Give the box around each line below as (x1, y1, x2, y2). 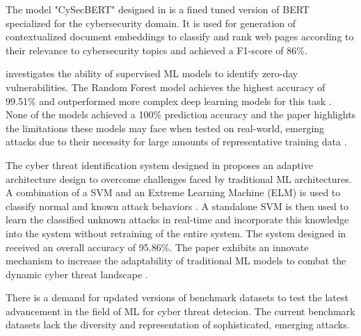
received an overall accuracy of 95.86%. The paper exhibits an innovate (6, 239, 309, 254)
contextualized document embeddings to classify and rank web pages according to (6, 29, 354, 44)
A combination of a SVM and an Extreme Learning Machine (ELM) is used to (6, 185, 341, 200)
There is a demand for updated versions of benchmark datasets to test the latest (6, 290, 348, 305)
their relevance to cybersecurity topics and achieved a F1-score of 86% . (6, 42, 307, 57)
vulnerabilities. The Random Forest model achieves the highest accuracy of (6, 79, 326, 94)
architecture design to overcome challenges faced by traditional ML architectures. (6, 171, 352, 186)
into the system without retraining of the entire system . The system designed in (6, 225, 346, 240)
